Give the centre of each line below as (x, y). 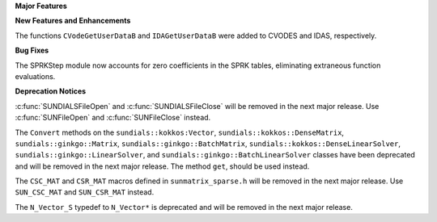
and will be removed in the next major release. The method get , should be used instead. (162, 166)
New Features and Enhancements (73, 21)
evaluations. (35, 76)
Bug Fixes (32, 50)
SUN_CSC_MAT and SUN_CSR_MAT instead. (85, 192)
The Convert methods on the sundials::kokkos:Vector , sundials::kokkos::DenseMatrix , (179, 132)
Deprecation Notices (51, 91)
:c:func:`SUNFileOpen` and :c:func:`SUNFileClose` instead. (113, 118)
